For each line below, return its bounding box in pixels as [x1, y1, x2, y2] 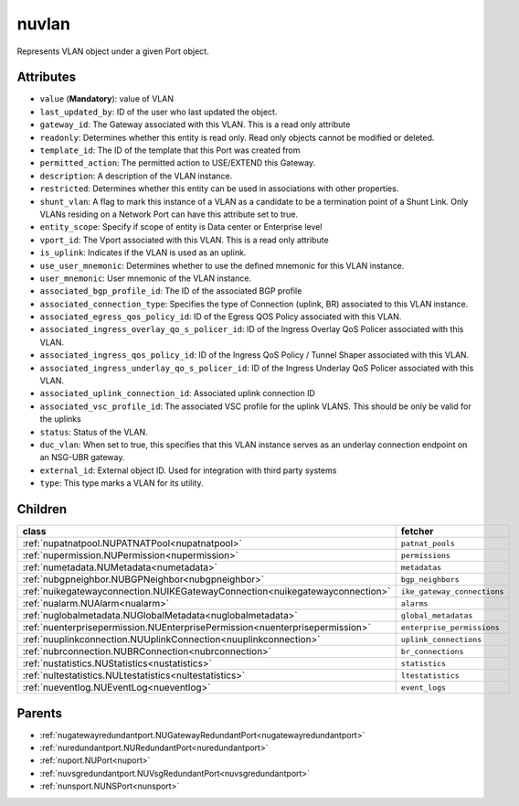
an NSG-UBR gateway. [39, 452, 125, 463]
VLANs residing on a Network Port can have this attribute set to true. [39, 209, 299, 220]
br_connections [400, 646, 464, 656]
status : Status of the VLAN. [39, 426, 148, 437]
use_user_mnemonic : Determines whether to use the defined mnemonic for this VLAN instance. [39, 260, 405, 271]
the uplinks [39, 414, 81, 424]
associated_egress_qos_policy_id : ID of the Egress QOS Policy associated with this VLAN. [39, 311, 402, 322]
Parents [16, 705, 63, 721]
